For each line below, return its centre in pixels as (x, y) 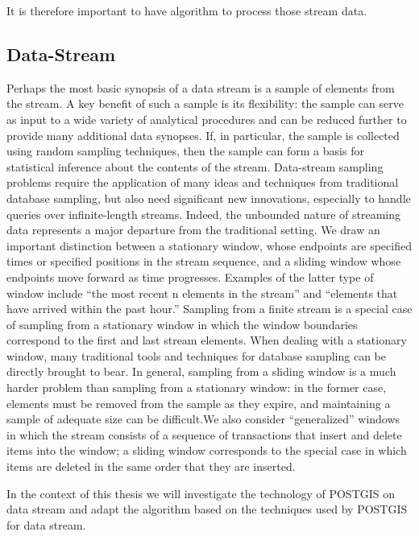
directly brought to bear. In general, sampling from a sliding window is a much (201, 371)
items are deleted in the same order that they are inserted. (151, 466)
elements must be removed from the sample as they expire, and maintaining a (199, 403)
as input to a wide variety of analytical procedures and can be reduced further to (207, 119)
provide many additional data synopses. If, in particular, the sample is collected (203, 135)
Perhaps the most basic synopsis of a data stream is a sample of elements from (201, 87)
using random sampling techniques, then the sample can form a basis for (185, 151)
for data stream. (46, 524)
